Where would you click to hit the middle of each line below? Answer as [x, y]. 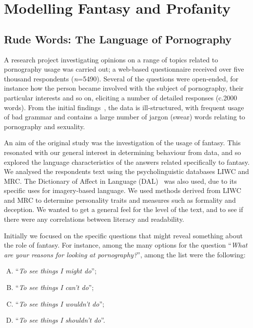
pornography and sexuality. [45, 126]
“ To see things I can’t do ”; [55, 287]
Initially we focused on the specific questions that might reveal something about [124, 235]
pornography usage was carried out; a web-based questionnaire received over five [124, 69]
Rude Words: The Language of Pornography [118, 39]
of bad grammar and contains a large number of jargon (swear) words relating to [125, 117]
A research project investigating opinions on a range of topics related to [111, 59]
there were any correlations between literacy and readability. [94, 219]
